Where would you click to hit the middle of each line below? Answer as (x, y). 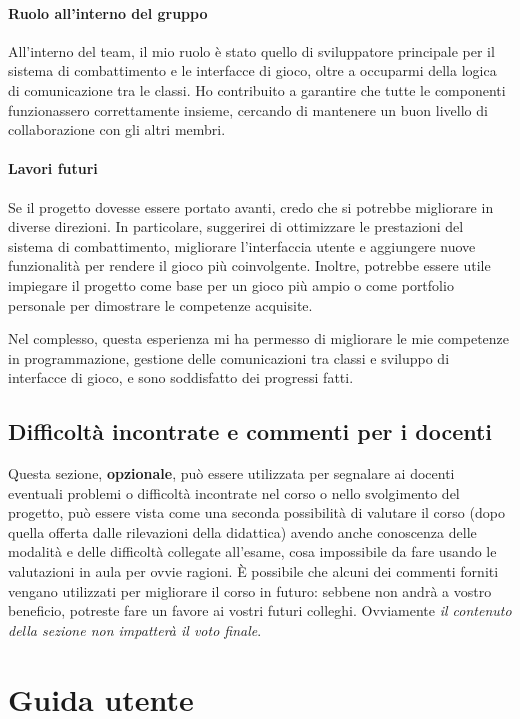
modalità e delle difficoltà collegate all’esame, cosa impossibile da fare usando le (252, 551)
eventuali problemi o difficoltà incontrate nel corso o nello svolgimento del (234, 492)
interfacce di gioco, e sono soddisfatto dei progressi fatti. (181, 377)
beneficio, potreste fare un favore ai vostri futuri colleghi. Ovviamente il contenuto (260, 610)
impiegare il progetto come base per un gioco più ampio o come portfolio (231, 284)
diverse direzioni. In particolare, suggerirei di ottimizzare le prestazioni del (236, 226)
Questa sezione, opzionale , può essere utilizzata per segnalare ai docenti (231, 473)
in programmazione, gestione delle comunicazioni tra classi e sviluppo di (229, 357)
